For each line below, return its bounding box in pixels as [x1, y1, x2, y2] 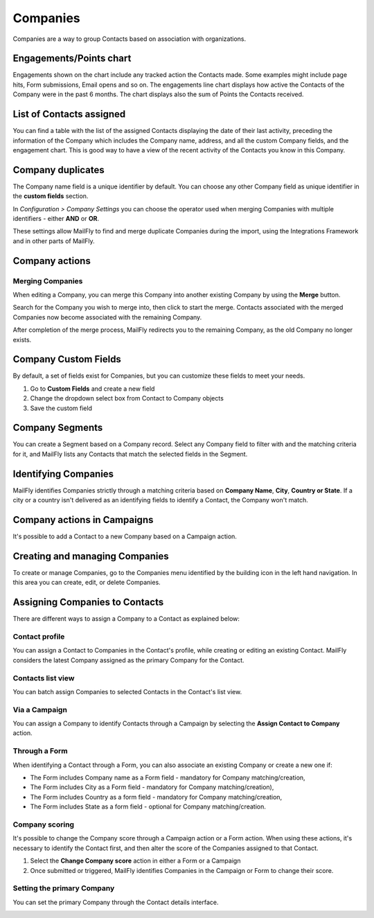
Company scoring [12, 820, 75, 829]
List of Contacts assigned [12, 108, 126, 121]
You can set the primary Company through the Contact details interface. [12, 898, 219, 906]
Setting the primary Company [12, 883, 115, 893]
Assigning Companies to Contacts [12, 597, 164, 608]
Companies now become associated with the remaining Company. [12, 312, 202, 321]
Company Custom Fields [12, 353, 121, 365]
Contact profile [12, 632, 65, 642]
